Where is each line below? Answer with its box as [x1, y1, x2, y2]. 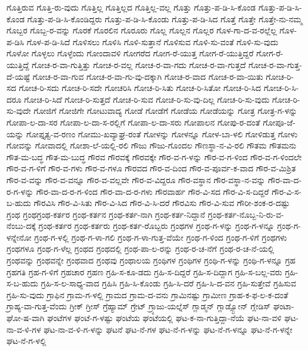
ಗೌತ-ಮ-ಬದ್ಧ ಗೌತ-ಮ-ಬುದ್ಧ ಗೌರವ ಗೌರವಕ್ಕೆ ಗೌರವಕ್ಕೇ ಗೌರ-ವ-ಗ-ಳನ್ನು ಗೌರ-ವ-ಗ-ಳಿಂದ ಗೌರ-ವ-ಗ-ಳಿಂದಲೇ [6, 150, 302, 163]
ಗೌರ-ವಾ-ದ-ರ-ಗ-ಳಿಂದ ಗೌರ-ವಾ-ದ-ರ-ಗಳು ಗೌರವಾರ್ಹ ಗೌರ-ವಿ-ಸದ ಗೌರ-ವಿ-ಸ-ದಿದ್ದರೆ [36, 185, 269, 197]
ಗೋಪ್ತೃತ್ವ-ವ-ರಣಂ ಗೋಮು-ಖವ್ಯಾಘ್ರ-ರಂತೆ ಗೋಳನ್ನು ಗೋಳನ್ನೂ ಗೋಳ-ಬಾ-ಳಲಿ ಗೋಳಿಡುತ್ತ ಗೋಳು [26, 127, 298, 140]
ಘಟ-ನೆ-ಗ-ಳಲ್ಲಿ [6, 335, 46, 347]
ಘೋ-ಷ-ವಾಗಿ [6, 312, 45, 324]
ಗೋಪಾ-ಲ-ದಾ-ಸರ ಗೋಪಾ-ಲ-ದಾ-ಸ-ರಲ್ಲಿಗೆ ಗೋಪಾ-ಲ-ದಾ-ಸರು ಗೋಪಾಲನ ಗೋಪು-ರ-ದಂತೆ [6, 116, 260, 128]
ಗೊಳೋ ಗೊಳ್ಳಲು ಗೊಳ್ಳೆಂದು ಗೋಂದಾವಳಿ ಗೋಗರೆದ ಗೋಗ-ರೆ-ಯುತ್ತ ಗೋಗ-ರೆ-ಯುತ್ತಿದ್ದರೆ [6, 47, 254, 59]
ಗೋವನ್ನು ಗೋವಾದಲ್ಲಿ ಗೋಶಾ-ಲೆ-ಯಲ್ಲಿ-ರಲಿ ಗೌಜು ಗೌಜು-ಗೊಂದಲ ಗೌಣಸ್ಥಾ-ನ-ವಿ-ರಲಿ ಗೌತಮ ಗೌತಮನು [6, 139, 296, 151]
